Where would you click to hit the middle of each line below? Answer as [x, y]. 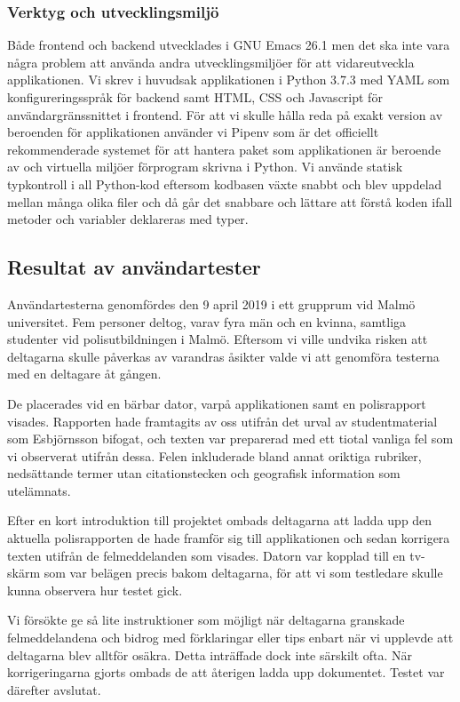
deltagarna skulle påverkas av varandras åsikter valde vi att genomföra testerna [223, 356]
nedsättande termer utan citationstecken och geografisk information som [204, 473]
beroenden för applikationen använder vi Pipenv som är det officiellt [193, 132]
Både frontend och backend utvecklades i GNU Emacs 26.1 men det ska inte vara [229, 45]
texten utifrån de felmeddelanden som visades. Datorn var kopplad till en [206, 555]
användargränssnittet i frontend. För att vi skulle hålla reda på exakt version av [225, 114]
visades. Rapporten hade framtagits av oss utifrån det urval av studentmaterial [222, 421]
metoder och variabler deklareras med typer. [128, 219]
